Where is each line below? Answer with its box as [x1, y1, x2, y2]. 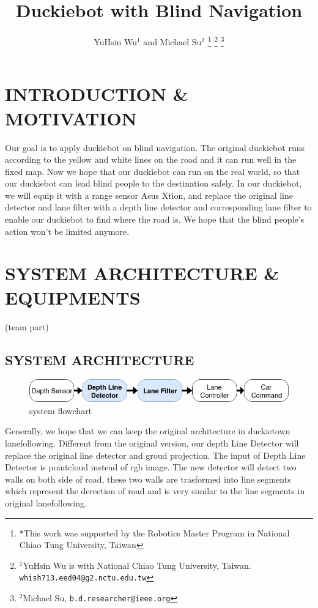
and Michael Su [143, 35, 202, 48]
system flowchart [29, 404, 92, 417]
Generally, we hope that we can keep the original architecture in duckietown [5, 424, 290, 437]
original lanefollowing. [5, 497, 87, 509]
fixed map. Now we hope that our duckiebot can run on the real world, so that [5, 165, 300, 177]
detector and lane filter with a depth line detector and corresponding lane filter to [5, 201, 312, 213]
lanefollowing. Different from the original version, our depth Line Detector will [5, 437, 299, 450]
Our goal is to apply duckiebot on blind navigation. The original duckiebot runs [5, 141, 305, 154]
